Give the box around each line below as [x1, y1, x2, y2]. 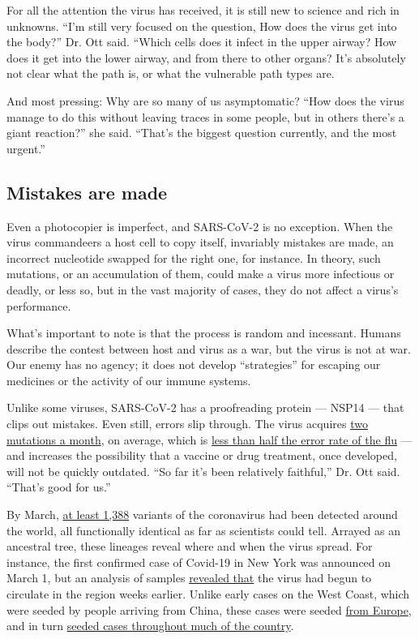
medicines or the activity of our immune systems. [6, 371, 251, 388]
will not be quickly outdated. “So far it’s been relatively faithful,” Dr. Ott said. [6, 462, 400, 479]
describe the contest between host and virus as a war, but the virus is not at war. [6, 340, 411, 357]
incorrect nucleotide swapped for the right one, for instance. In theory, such [6, 249, 381, 266]
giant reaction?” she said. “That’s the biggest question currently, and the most [6, 124, 397, 141]
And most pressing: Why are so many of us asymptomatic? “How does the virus [6, 92, 404, 109]
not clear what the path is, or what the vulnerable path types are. [6, 65, 335, 82]
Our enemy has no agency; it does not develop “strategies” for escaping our [6, 356, 381, 373]
